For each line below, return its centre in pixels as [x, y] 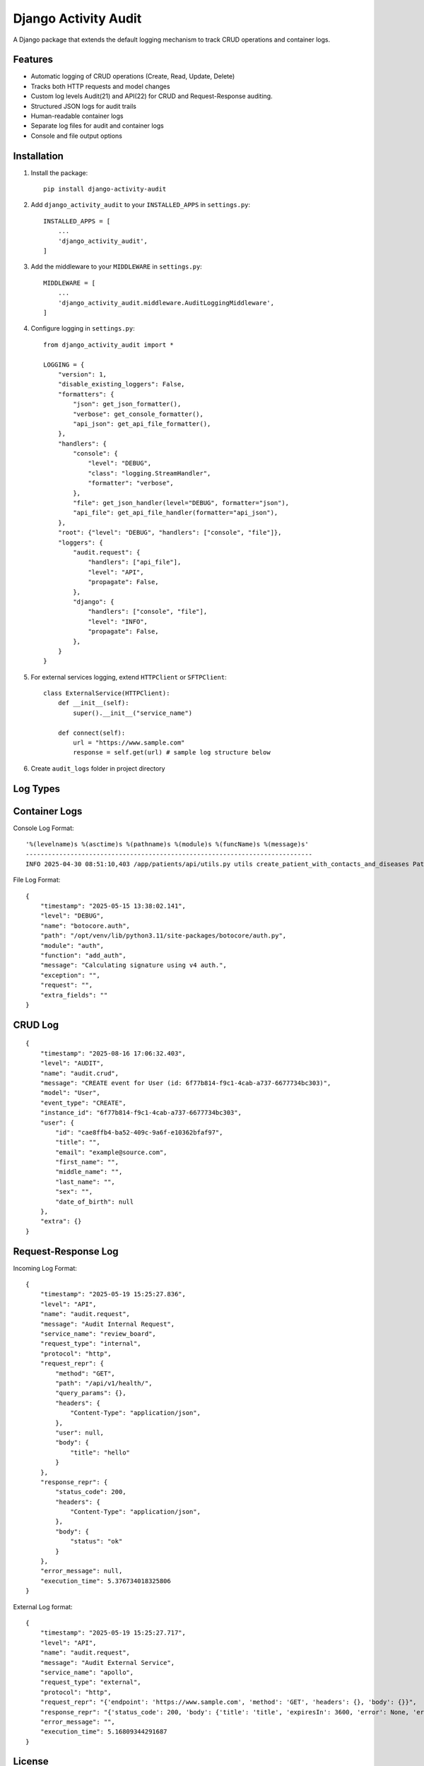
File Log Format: [37, 880]
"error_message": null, [81, 1571]
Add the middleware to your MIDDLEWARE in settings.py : [117, 267]
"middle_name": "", [89, 1172]
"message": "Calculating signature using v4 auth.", [134, 965]
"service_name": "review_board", [98, 1334]
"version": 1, [82, 374]
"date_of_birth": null [95, 1202]
